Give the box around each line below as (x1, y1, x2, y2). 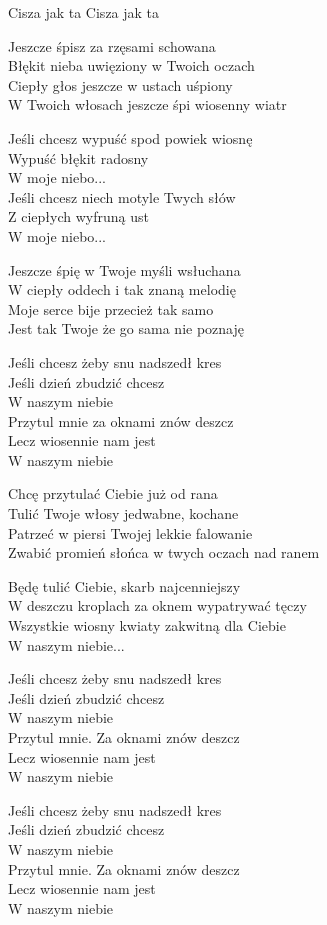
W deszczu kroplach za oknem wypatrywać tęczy (8, 595, 307, 616)
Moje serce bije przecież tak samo (8, 298, 214, 319)
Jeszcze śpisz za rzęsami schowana (8, 35, 216, 56)
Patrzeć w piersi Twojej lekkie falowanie (8, 522, 253, 543)
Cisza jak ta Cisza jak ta (8, 2, 160, 22)
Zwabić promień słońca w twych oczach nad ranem (8, 542, 320, 563)
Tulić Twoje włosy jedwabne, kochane (8, 503, 239, 524)
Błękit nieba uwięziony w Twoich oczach (8, 55, 255, 76)
